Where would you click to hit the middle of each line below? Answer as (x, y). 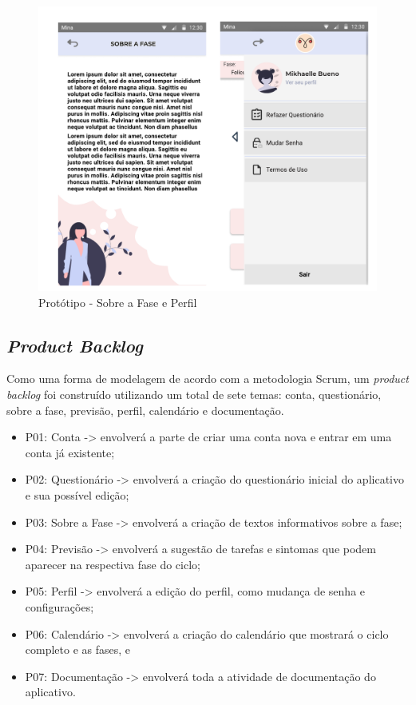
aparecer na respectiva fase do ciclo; (113, 564)
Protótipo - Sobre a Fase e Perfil (118, 302)
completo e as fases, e (78, 649)
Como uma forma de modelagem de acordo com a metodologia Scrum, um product (208, 378)
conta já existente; (70, 452)
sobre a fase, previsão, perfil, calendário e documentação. (145, 410)
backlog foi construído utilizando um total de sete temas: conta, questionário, (194, 394)
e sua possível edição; (77, 495)
